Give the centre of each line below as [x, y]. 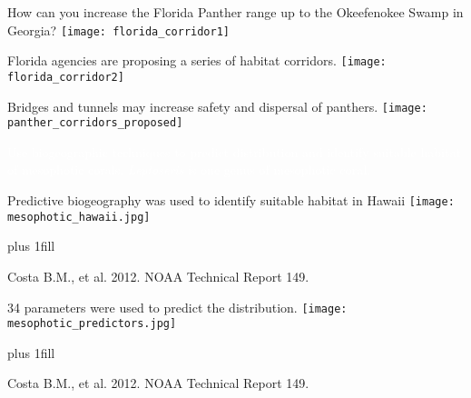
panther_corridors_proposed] [95, 123]
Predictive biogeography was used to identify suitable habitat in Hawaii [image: [231, 200]
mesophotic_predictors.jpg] [92, 324]
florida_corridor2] [66, 77]
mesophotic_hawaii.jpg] [79, 217]
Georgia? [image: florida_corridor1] [119, 30]
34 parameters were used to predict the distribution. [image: [177, 307]
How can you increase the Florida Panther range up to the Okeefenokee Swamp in [235, 12]
